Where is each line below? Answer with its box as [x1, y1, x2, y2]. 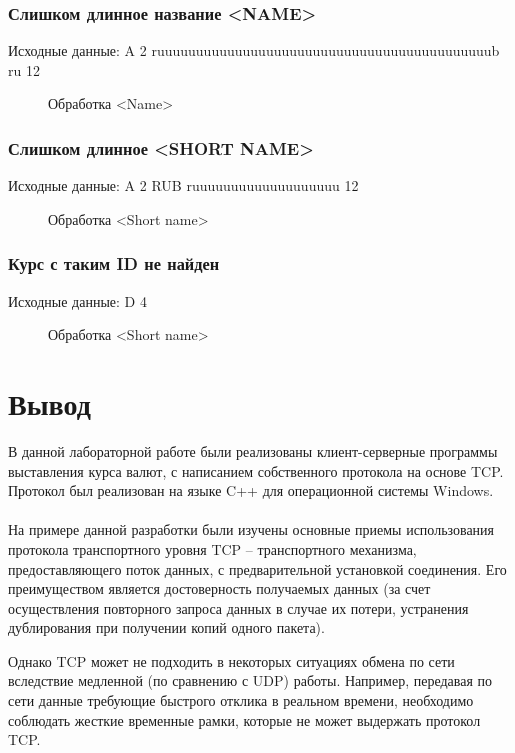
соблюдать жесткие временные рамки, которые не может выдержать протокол [8, 709, 481, 730]
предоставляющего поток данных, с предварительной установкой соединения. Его [8, 558, 507, 579]
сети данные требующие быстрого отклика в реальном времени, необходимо [8, 690, 474, 711]
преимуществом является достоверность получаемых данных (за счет [8, 578, 431, 599]
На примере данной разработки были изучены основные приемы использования [8, 519, 495, 540]
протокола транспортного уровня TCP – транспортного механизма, [8, 538, 417, 559]
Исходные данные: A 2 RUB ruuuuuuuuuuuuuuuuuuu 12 [8, 175, 359, 196]
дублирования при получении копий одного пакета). [8, 617, 325, 638]
